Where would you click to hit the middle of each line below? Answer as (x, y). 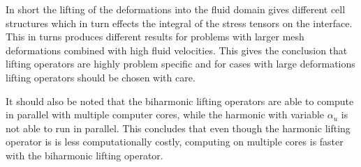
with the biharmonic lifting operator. (84, 155)
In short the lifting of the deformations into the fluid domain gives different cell (176, 9)
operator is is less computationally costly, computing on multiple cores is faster (175, 142)
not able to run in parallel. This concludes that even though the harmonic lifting (178, 128)
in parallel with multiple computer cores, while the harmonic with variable (165, 114)
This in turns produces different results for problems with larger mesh (155, 37)
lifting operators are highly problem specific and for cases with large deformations (180, 64)
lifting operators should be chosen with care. (101, 77)
